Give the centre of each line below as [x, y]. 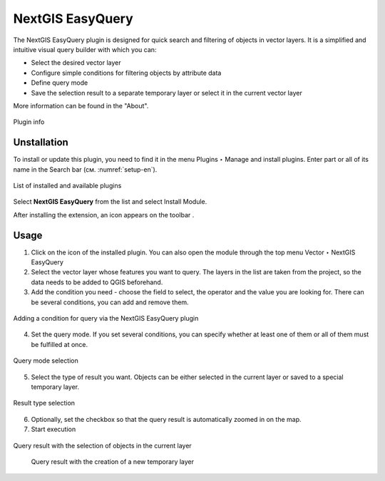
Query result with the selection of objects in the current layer [102, 445]
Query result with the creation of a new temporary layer [113, 461]
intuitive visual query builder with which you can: [85, 49]
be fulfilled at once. [60, 344]
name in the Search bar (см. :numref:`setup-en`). [85, 169]
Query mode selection [46, 361]
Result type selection [44, 403]
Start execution [53, 429]
